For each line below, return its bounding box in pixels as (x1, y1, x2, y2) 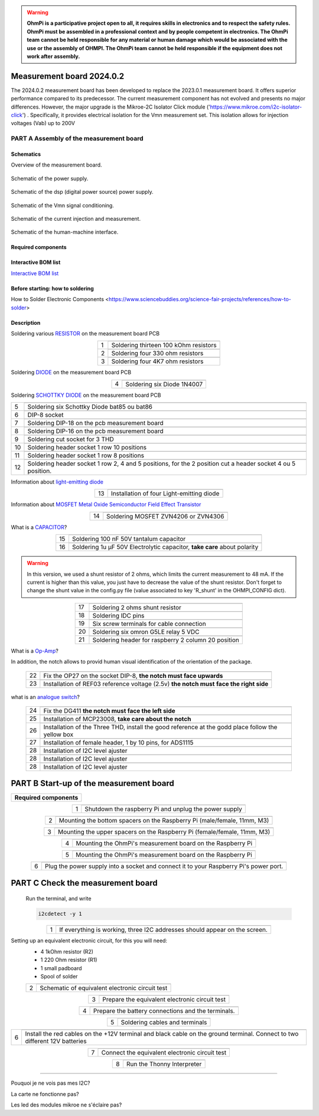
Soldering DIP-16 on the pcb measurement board (27, 427, 164, 435)
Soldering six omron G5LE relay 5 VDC (92, 628, 200, 636)
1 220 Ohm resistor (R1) (40, 957, 97, 964)
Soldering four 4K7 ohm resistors (111, 357, 204, 366)
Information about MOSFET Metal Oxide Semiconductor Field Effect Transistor (11, 501, 201, 508)
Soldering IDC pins (92, 611, 145, 619)
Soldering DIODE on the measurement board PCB (11, 369, 132, 376)
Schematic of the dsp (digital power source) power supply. (11, 188, 154, 195)
